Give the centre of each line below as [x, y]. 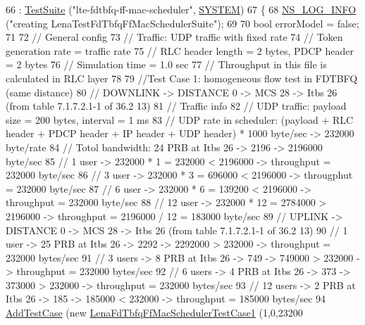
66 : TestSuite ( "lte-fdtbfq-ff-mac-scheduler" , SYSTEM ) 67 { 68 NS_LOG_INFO [181, 9]
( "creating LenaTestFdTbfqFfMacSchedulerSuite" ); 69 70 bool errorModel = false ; [182, 23]
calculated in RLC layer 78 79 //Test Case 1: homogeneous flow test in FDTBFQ [182, 78]
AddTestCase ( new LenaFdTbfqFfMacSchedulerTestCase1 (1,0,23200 [154, 313]
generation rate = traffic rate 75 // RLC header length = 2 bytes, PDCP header [180, 50]
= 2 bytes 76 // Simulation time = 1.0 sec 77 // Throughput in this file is [166, 64]
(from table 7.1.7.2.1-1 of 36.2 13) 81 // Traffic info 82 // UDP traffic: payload [176, 106]
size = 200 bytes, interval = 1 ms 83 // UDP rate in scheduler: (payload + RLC [180, 119]
